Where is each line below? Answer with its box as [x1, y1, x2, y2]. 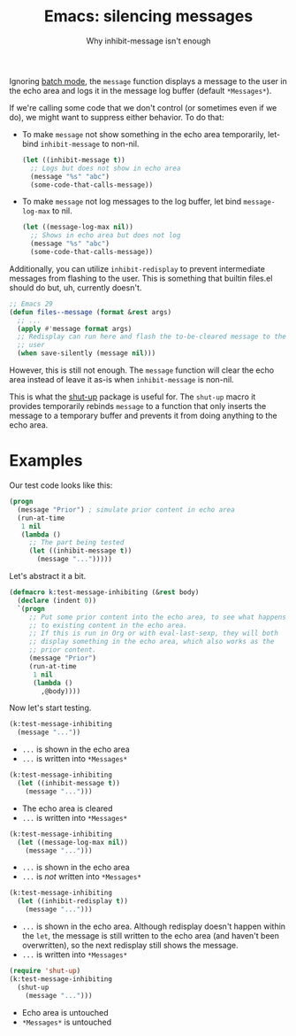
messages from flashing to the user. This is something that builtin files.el [9, 273, 273, 283]
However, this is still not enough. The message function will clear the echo [9, 365, 275, 375]
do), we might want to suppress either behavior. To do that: [9, 112, 224, 122]
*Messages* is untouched [21, 1017, 112, 1027]
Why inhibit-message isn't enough [86, 35, 211, 46]
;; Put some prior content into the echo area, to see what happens [28, 613, 287, 622]
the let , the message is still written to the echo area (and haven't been [21, 931, 280, 940]
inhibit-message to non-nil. [40, 138, 140, 149]
